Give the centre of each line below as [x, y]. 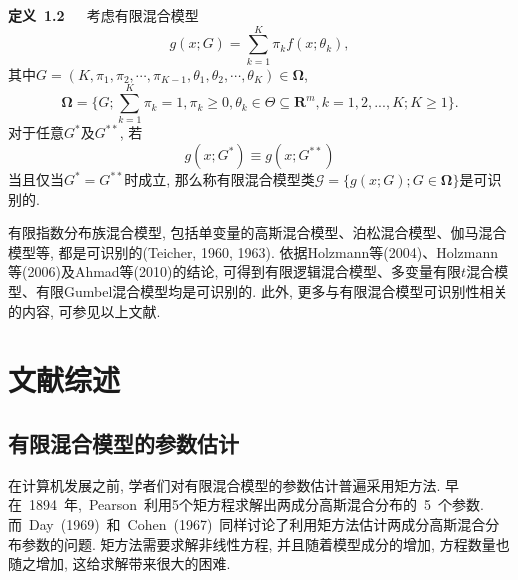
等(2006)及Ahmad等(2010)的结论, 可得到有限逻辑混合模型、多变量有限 [235, 271]
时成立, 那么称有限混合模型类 [219, 179]
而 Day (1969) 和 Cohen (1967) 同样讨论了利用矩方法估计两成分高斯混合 [247, 523]
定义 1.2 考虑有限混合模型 [103, 15]
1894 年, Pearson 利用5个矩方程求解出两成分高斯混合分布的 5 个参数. [256, 504]
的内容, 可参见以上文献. [84, 310]
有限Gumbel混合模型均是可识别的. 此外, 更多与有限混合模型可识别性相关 [271, 291]
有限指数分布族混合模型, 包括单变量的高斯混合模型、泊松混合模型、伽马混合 [257, 232]
